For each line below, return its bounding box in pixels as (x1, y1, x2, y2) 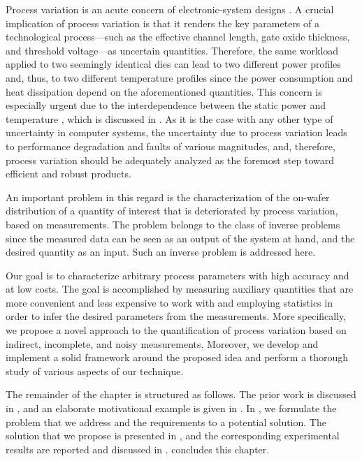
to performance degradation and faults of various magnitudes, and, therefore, (6, 138, 335, 153)
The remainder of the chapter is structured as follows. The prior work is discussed (6, 387, 356, 402)
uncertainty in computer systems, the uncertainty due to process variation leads (6, 125, 347, 140)
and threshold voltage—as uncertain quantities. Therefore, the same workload (6, 43, 339, 57)
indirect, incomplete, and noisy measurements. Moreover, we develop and (6, 336, 319, 351)
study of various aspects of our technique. (6, 363, 184, 378)
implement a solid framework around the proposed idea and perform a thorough (6, 350, 349, 365)
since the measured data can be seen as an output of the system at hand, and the (6, 230, 355, 245)
